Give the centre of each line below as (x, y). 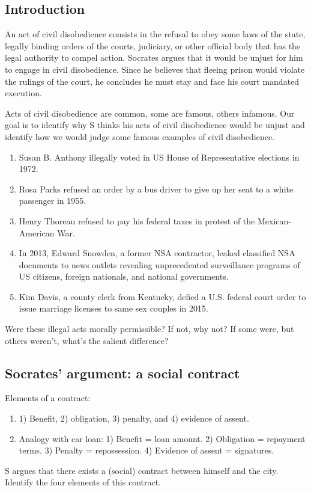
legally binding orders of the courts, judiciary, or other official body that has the (153, 45)
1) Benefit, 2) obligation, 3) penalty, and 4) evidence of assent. (134, 418)
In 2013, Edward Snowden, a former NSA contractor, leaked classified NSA (157, 253)
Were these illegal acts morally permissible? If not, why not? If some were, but (149, 329)
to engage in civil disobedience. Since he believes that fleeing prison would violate (155, 69)
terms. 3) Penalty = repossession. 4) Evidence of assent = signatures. (146, 450)
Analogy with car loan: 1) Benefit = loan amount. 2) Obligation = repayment (162, 438)
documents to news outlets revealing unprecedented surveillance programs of (159, 264)
